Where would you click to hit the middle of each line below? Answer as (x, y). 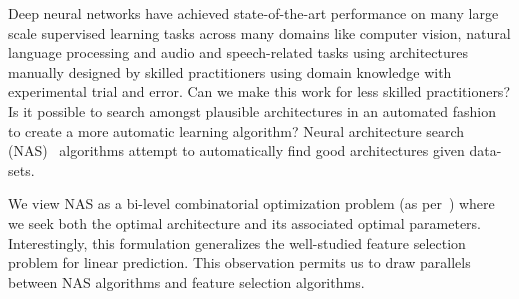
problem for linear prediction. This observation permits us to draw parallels (239, 262)
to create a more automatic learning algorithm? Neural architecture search (236, 130)
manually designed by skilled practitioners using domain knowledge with (230, 71)
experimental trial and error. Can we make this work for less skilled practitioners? (259, 91)
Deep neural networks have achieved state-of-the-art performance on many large (253, 13)
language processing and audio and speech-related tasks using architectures (238, 52)
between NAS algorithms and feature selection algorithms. (186, 281)
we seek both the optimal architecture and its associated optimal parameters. (245, 222)
